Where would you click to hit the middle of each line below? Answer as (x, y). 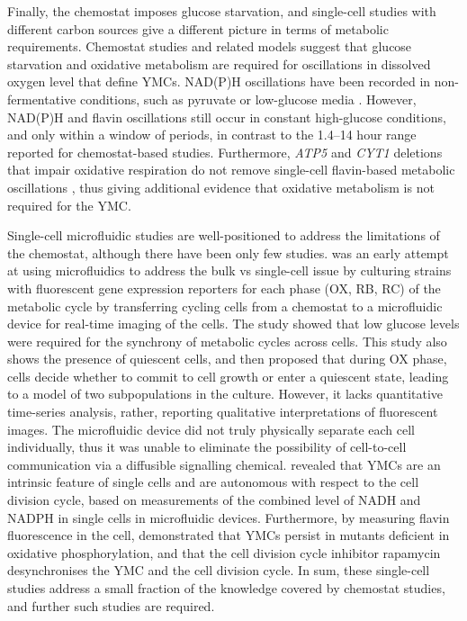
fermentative (42, 99)
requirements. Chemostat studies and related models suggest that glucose (210, 46)
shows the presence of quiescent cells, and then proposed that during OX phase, (227, 359)
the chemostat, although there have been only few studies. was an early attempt (228, 252)
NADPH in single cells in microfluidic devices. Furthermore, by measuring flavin (229, 517)
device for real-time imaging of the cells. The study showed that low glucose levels (233, 324)
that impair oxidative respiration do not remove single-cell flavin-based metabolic (231, 170)
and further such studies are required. (111, 605)
